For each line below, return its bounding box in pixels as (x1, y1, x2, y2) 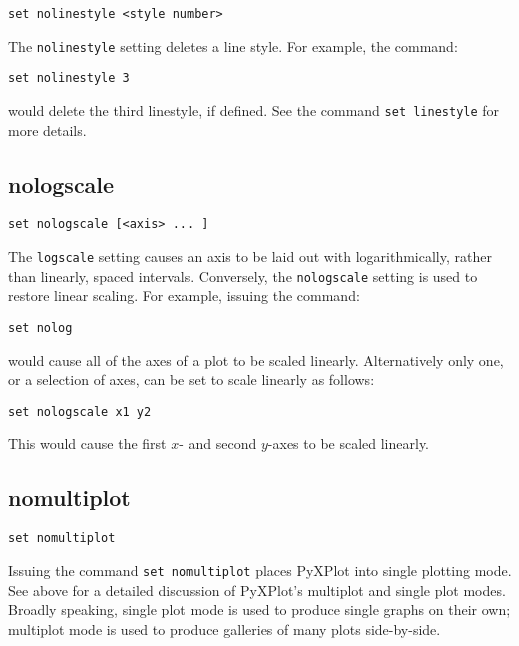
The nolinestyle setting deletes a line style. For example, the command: (8, 35, 458, 56)
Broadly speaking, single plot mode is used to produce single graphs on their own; (8, 599, 511, 620)
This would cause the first (8, 433, 167, 454)
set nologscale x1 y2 (8, 404, 152, 419)
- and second (179, 433, 257, 454)
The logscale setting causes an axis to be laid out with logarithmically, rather (8, 246, 492, 267)
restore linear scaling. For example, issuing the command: (8, 285, 360, 306)
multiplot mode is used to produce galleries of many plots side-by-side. (8, 618, 441, 639)
